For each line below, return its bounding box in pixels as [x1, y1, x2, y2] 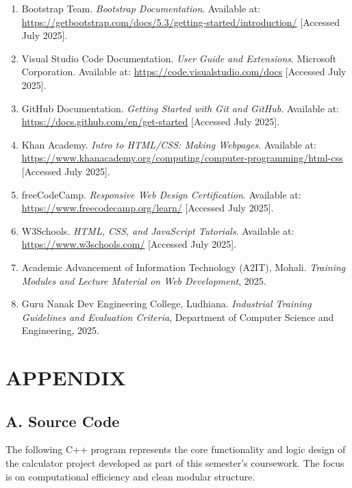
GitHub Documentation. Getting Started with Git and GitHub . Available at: [21, 101, 339, 115]
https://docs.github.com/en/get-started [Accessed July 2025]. [21, 114, 280, 129]
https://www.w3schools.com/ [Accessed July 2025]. [21, 237, 237, 251]
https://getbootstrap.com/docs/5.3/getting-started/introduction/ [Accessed [21, 14, 340, 29]
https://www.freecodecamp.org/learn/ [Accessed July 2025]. [21, 201, 274, 215]
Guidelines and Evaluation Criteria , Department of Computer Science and [21, 309, 334, 324]
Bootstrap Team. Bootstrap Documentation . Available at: [21, 1, 261, 15]
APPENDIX [5, 363, 126, 391]
